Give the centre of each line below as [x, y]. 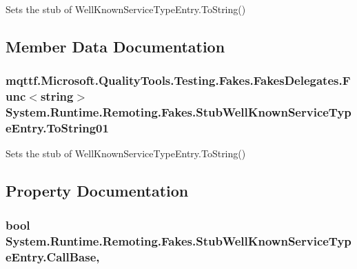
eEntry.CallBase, [53, 256]
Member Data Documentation [115, 46]
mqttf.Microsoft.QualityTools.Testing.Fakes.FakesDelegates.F [178, 80]
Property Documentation [97, 191]
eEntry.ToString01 [57, 128]
